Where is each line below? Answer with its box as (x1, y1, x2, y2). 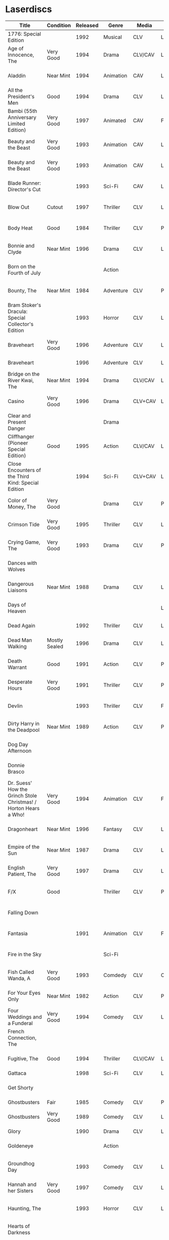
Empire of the (8, 843, 40, 850)
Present (8, 418, 26, 425)
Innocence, (8, 51, 34, 58)
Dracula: (8, 307, 28, 315)
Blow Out (8, 203, 29, 210)
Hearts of (8, 1222, 30, 1229)
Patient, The (8, 870, 37, 877)
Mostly (47, 636, 63, 643)
